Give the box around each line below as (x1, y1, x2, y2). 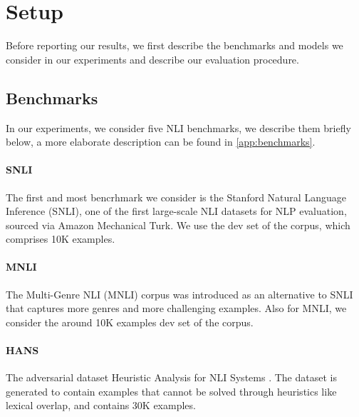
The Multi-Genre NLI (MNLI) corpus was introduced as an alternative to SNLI (6, 286, 353, 301)
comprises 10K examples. (6, 231, 115, 246)
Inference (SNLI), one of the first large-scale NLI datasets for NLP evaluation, (6, 204, 347, 218)
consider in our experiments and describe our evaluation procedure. (6, 51, 299, 66)
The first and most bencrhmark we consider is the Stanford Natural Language (6, 189, 346, 204)
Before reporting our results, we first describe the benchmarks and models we (6, 38, 343, 53)
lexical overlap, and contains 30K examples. (6, 398, 196, 413)
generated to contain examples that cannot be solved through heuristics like (6, 383, 337, 398)
